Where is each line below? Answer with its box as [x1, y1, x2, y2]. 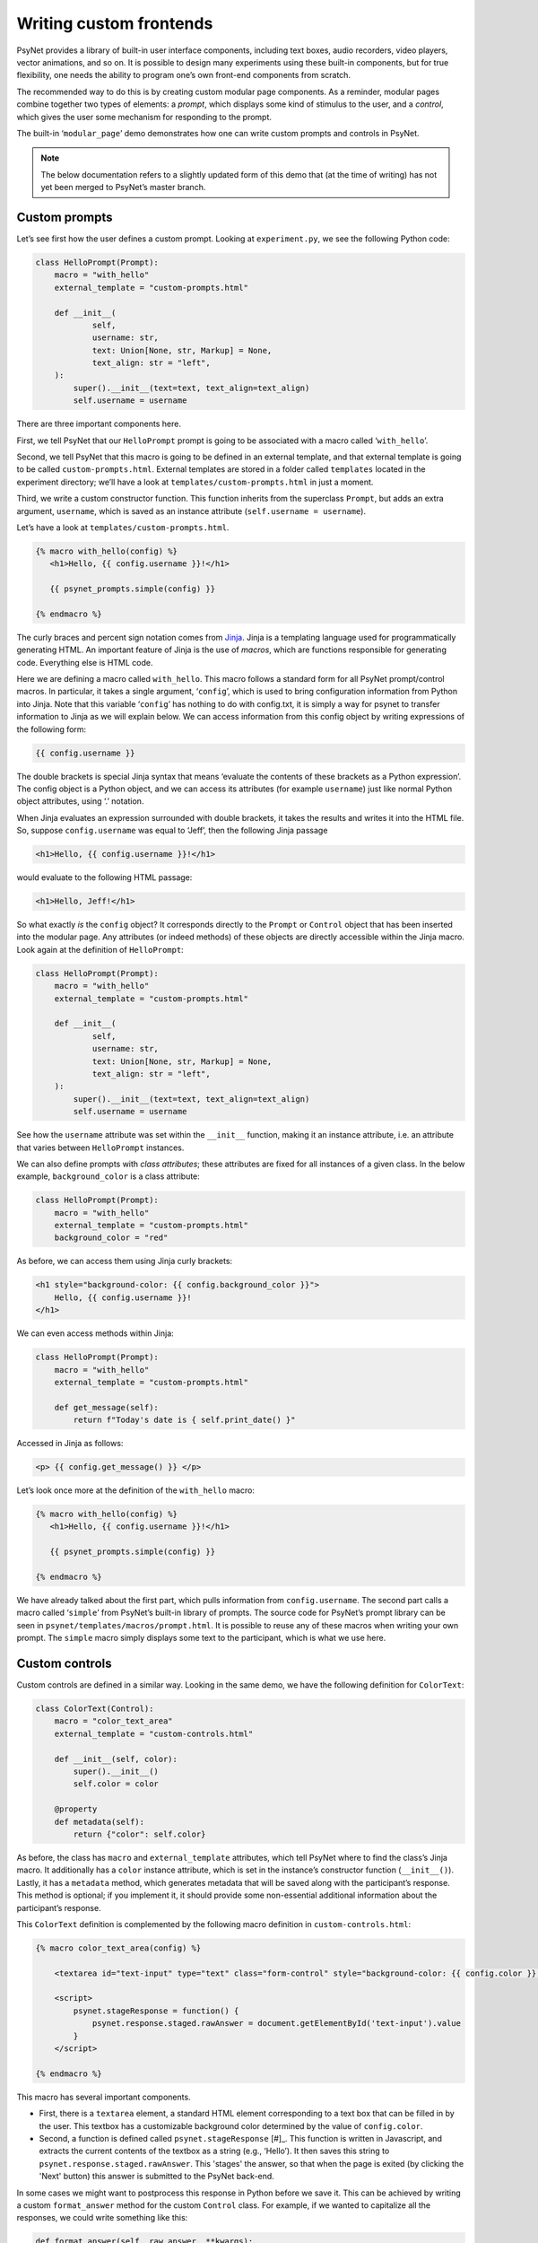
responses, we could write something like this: [16, 2212, 188, 2223]
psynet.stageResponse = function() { [73, 2005, 239, 2016]
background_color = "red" [54, 1233, 169, 1243]
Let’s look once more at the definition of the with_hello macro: [16, 1485, 256, 1496]
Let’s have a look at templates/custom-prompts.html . [16, 521, 230, 533]
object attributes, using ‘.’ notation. [16, 796, 144, 807]
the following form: [16, 723, 87, 735]
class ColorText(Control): [35, 1704, 154, 1714]
